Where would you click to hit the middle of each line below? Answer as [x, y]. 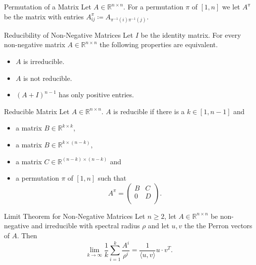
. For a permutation [153, 6]
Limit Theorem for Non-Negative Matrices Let [75, 216]
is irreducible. [44, 61]
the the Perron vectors [218, 226]
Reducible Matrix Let [37, 111]
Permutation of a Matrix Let [48, 6]
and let [159, 226]
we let [231, 6]
